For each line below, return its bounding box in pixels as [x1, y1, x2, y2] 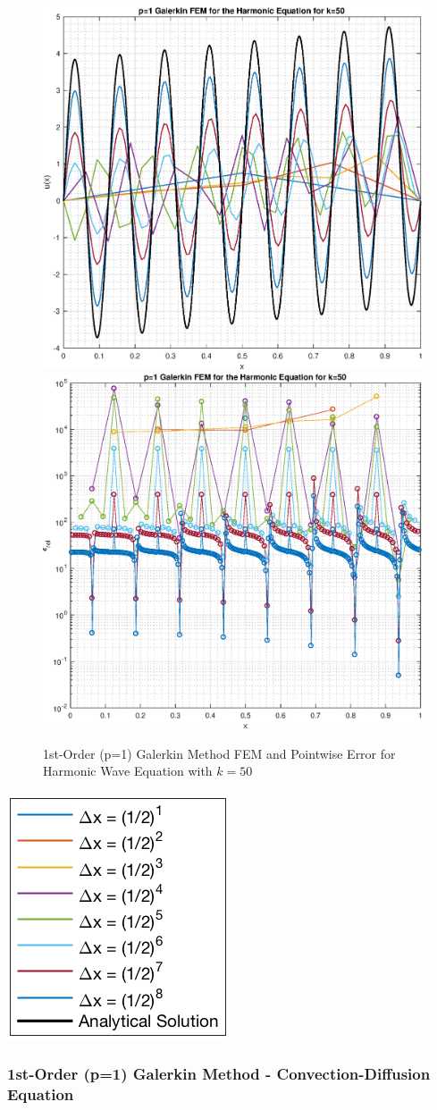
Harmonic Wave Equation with [43, 761, 213, 780]
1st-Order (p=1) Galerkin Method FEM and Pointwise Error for [43, 744, 396, 762]
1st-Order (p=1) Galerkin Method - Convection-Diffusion [7, 1063, 431, 1085]
